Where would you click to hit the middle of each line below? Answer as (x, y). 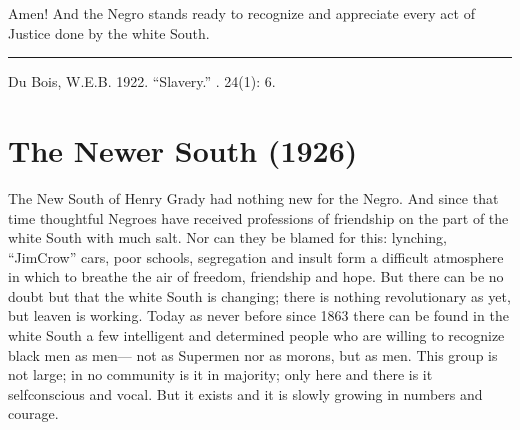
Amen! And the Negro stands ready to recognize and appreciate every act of (241, 13)
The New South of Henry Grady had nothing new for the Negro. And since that (253, 197)
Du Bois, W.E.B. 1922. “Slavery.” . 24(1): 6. (142, 81)
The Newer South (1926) (183, 149)
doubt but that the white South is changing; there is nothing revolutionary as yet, (259, 295)
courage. (33, 413)
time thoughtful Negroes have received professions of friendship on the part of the (258, 217)
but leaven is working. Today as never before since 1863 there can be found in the (258, 315)
